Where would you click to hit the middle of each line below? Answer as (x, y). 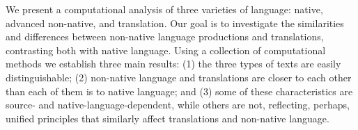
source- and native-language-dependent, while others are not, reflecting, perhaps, (178, 105)
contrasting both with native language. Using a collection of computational (166, 50)
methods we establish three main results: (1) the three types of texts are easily (173, 64)
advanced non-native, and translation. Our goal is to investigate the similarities (175, 23)
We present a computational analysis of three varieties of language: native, (164, 9)
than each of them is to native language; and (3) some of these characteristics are (179, 91)
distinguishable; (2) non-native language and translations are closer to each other (179, 77)
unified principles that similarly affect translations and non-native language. (168, 118)
